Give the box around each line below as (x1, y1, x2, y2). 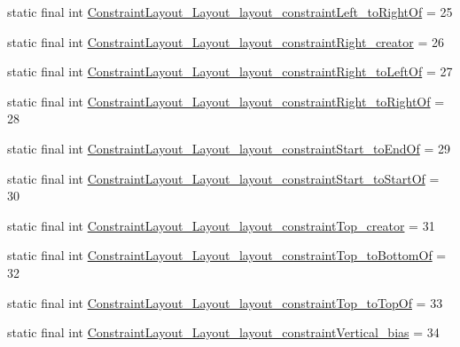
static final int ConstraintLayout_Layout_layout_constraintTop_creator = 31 (7, 216, 435, 234)
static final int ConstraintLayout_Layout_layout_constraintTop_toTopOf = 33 (7, 293, 443, 312)
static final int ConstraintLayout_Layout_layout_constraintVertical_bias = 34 (7, 323, 440, 342)
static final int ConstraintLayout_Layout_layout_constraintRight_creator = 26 (7, 32, 444, 51)
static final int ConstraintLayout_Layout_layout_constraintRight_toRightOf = (7, 91, 445, 110)
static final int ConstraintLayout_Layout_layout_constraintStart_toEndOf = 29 (7, 138, 450, 157)
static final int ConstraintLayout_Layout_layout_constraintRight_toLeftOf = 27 (7, 62, 453, 81)
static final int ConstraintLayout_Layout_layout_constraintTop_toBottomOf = (7, 246, 447, 264)
